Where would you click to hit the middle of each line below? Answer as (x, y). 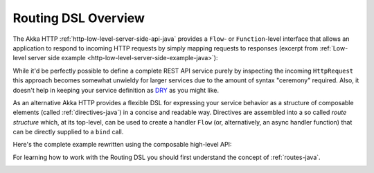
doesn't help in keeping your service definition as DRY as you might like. (116, 90)
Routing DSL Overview (79, 18)
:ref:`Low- (334, 48)
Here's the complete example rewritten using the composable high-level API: (122, 145)
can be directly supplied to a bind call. (68, 132)
